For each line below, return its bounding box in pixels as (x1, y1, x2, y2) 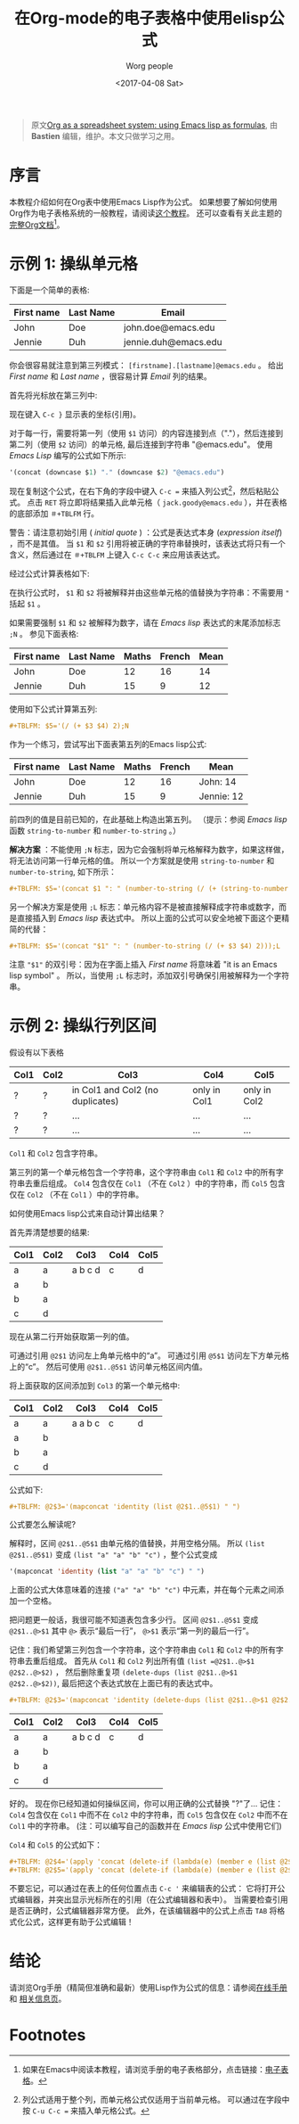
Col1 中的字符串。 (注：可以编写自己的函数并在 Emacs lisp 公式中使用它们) (9, 1821, 282, 1832)
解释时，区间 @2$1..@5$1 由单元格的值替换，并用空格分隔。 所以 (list (9, 1538, 265, 1549)
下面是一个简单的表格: (9, 284, 91, 295)
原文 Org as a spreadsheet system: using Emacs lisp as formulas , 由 (30, 119, 279, 130)
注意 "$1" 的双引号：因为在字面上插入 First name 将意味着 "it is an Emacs (9, 959, 278, 969)
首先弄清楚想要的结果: (9, 1227, 91, 1238)
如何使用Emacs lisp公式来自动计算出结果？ (9, 1207, 166, 1218)
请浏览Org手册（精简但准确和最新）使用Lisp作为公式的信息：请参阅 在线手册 (9, 1981, 287, 1993)
